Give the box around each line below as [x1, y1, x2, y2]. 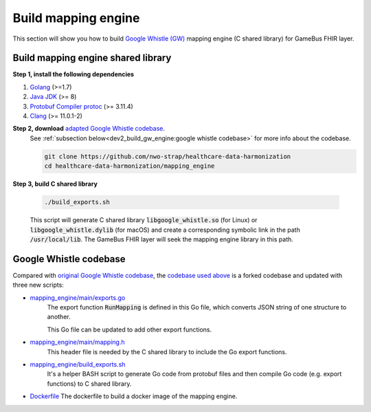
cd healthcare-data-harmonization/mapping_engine [44, 162, 215, 170]
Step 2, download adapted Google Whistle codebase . [12, 124, 165, 133]
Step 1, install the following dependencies [12, 70, 134, 78]
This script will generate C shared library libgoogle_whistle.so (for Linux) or [30, 216, 258, 224]
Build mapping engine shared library [12, 52, 172, 64]
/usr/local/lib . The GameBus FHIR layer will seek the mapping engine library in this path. [30, 235, 293, 243]
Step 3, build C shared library [12, 180, 98, 188]
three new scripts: [12, 281, 65, 289]
